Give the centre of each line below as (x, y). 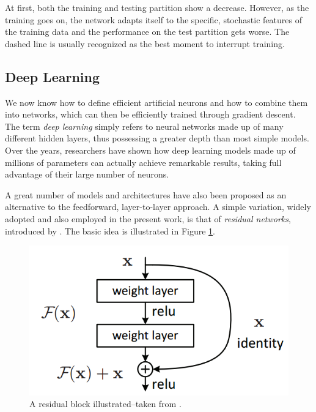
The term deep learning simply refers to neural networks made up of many (144, 126)
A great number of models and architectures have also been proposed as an (146, 194)
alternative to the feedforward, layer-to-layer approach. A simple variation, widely (158, 207)
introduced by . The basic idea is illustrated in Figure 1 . (110, 230)
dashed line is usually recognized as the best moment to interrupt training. (145, 43)
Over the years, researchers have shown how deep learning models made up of (150, 150)
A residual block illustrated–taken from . (105, 404)
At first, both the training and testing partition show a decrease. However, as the (157, 7)
